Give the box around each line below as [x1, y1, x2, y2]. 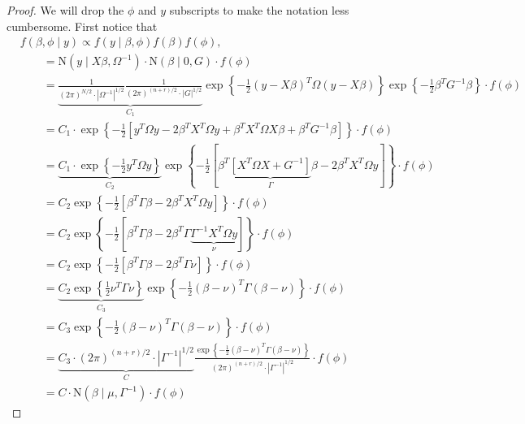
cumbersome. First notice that [7, 17, 158, 34]
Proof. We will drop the [7, 2, 124, 18]
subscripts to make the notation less [169, 2, 349, 18]
